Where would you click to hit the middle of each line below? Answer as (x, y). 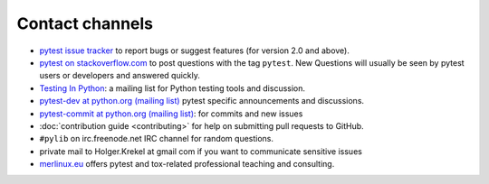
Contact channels (85, 23)
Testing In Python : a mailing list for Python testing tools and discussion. (173, 88)
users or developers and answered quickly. (120, 76)
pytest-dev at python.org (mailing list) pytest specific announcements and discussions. (202, 101)
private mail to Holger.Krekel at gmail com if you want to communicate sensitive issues (201, 151)
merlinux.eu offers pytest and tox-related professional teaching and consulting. (187, 164)
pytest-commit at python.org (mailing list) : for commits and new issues (171, 114)
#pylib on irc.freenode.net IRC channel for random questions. (157, 139)
